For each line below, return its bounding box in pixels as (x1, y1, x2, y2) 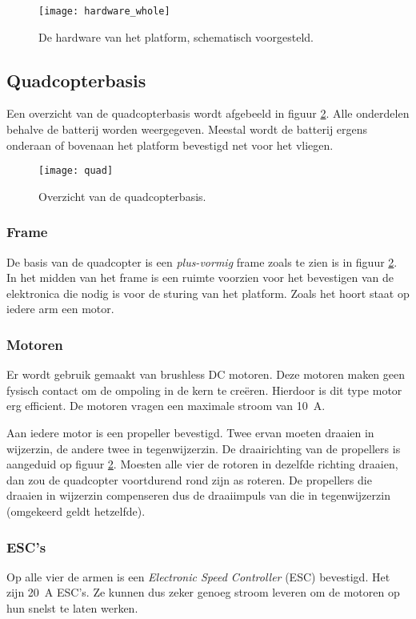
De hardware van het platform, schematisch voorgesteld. (38, 28, 314, 45)
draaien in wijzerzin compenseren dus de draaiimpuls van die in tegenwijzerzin (6, 487, 390, 504)
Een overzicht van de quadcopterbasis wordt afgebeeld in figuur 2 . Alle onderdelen (6, 105, 410, 122)
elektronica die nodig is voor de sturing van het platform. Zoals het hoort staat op (6, 284, 410, 301)
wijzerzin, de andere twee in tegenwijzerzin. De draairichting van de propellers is (6, 440, 401, 456)
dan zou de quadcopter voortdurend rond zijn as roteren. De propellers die (6, 471, 372, 488)
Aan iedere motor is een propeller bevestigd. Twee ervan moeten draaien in (6, 424, 374, 441)
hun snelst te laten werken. (6, 600, 138, 617)
